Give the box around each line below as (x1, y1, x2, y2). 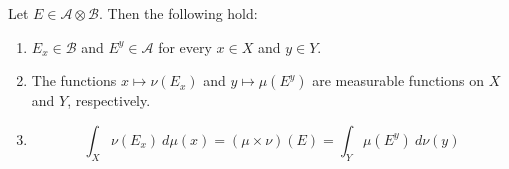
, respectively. (67, 90, 151, 111)
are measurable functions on (312, 70, 484, 91)
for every (158, 36, 212, 57)
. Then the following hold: (98, 3, 258, 23)
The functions (31, 70, 117, 91)
